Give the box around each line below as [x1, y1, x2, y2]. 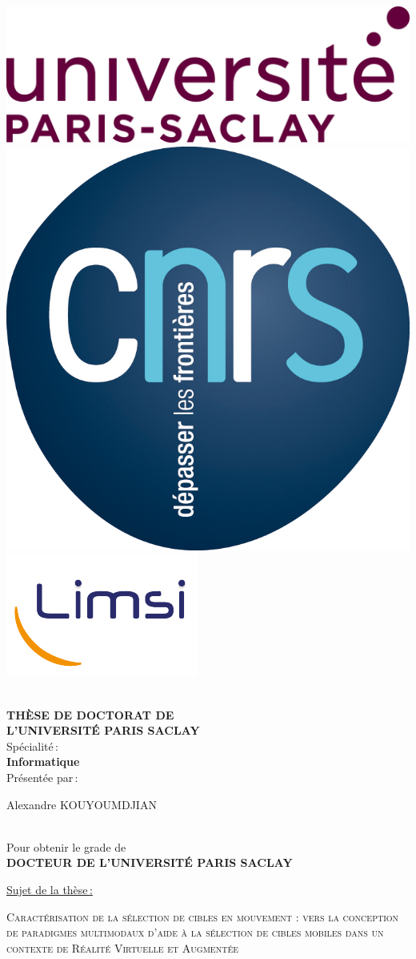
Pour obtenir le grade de [6, 838, 126, 855]
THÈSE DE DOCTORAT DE [6, 706, 174, 723]
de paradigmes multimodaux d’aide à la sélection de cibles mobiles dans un [6, 924, 384, 941]
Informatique [6, 753, 80, 770]
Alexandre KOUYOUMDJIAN [6, 796, 157, 812]
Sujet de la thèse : [6, 881, 93, 898]
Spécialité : [6, 737, 58, 754]
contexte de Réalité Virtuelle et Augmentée [6, 939, 239, 956]
